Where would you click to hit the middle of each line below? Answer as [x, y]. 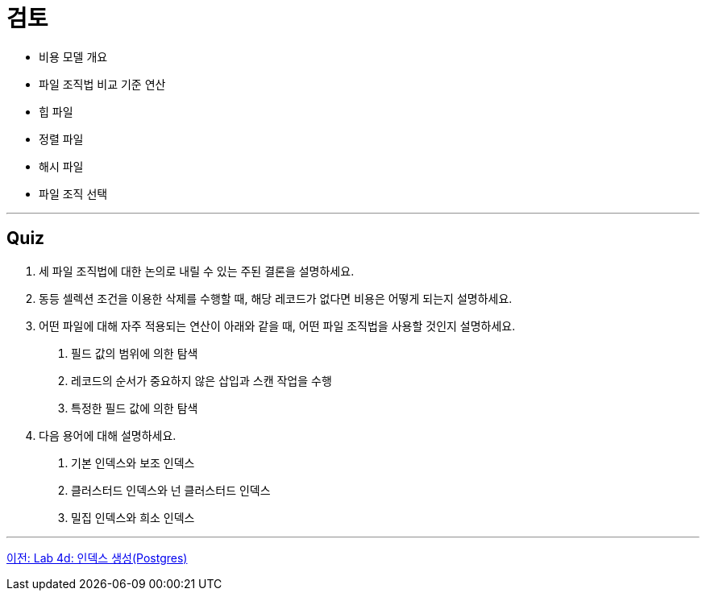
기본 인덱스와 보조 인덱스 [133, 462]
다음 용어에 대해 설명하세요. [108, 435]
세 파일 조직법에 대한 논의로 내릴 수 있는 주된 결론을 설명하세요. [197, 271]
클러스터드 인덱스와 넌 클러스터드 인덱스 [171, 490]
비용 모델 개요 [73, 56]
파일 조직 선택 [73, 193]
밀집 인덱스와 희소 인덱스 [133, 517]
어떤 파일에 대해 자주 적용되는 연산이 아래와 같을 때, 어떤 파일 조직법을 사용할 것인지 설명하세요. [277, 325]
